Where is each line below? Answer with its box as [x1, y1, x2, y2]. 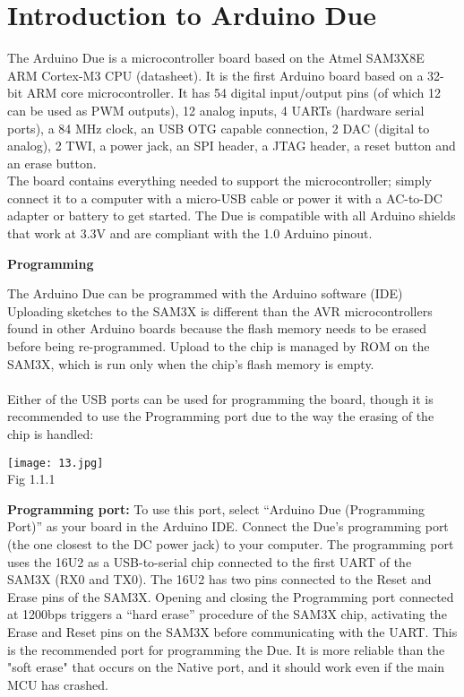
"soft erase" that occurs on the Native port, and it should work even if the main [7, 658, 445, 676]
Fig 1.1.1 [7, 469, 56, 488]
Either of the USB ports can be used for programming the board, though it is [7, 389, 434, 408]
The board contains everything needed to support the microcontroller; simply [7, 171, 432, 190]
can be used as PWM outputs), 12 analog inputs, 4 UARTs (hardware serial [7, 100, 425, 119]
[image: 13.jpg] [7, 456, 104, 469]
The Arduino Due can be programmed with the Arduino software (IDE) [7, 284, 403, 303]
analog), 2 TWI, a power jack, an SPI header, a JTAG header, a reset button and [7, 136, 456, 155]
